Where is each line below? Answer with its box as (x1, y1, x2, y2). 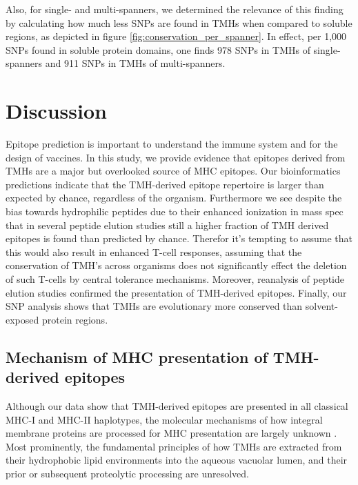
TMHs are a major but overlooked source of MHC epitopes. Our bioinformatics (6, 164, 341, 178)
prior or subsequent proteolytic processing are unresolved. (6, 466, 250, 480)
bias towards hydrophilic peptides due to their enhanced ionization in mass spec (6, 204, 344, 219)
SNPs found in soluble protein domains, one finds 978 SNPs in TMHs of (6, 42, 310, 57)
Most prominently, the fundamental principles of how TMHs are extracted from (6, 439, 342, 453)
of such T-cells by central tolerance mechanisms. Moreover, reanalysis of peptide (6, 272, 344, 286)
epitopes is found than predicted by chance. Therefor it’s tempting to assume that (6, 231, 352, 246)
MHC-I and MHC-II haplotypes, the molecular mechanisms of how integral (6, 412, 323, 426)
